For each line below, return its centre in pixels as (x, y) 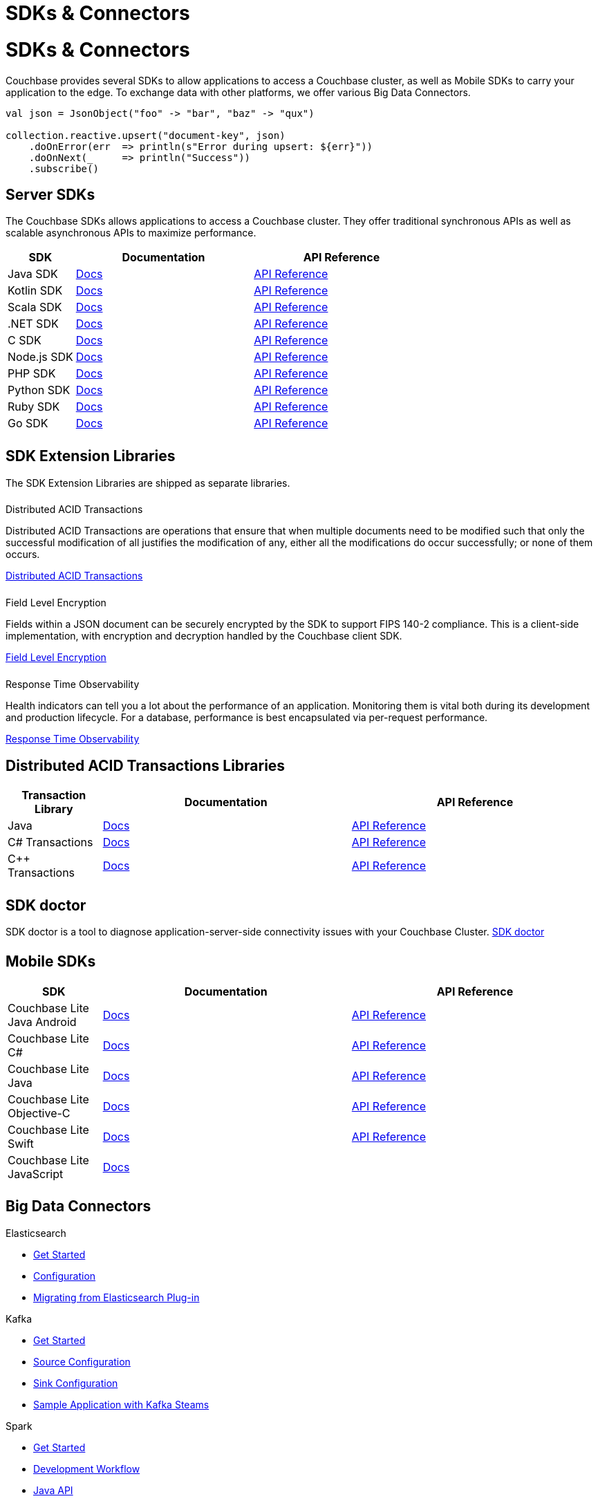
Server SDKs (50, 194)
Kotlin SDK (35, 291)
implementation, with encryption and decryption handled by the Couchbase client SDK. (204, 636)
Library (54, 809)
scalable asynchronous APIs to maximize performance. (131, 233)
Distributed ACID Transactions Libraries (146, 765)
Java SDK (33, 274)
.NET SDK (33, 324)
